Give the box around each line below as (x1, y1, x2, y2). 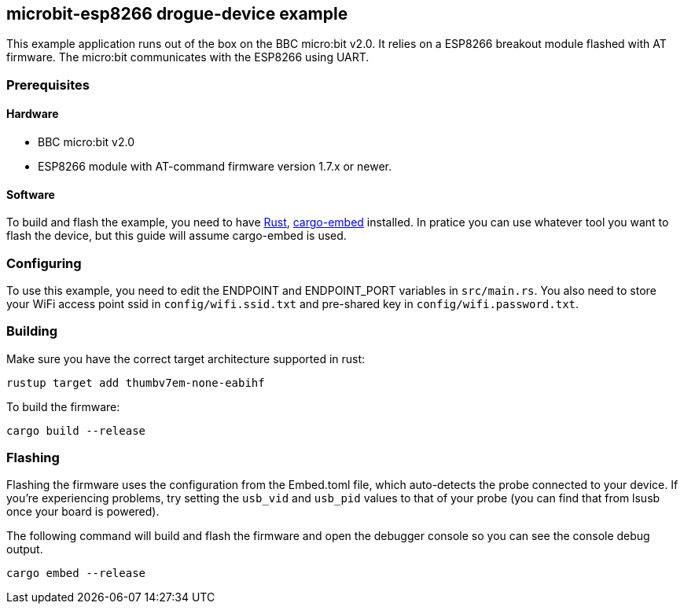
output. (6, 542, 43, 557)
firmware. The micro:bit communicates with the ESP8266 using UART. (6, 50, 370, 64)
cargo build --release (6, 424, 146, 437)
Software (6, 187, 55, 201)
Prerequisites (6, 76, 90, 93)
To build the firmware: (6, 399, 120, 413)
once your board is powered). (6, 505, 160, 519)
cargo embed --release (6, 567, 146, 580)
